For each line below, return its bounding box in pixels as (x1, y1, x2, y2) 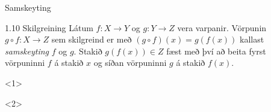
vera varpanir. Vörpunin (177, 21, 267, 34)
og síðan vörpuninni (93, 56, 167, 69)
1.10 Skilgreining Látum (5, 21, 93, 34)
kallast (240, 33, 264, 46)
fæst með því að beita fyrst (166, 44, 266, 57)
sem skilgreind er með (51, 33, 132, 46)
